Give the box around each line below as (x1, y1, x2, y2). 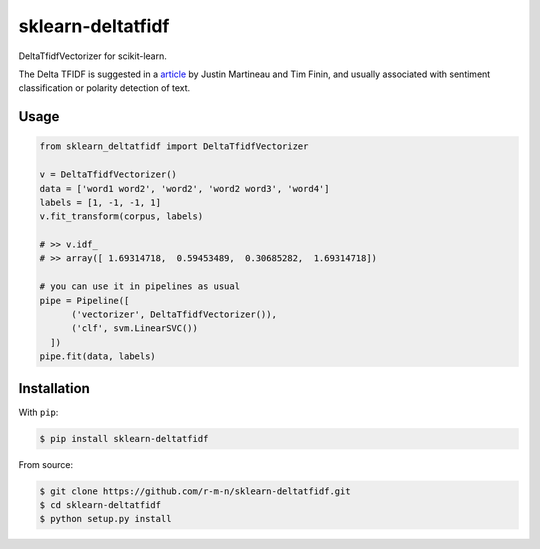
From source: (18, 458, 74, 470)
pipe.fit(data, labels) (39, 351, 157, 362)
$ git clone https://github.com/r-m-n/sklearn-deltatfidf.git (39, 485, 351, 497)
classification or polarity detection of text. (18, 82, 191, 94)
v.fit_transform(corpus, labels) (39, 211, 204, 222)
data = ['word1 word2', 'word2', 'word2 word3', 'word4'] (39, 183, 330, 194)
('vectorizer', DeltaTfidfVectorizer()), (71, 309, 277, 320)
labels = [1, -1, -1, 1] (39, 196, 162, 208)
